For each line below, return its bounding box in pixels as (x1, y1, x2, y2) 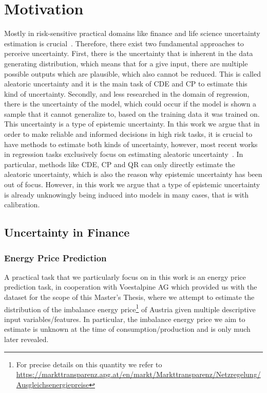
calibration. (4, 199, 40, 210)
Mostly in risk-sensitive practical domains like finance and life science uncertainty (4, 28, 260, 39)
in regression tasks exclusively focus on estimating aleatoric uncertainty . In (4, 149, 243, 159)
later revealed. (4, 334, 49, 345)
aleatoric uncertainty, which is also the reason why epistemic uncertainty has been (4, 169, 262, 180)
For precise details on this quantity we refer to (16, 359, 162, 369)
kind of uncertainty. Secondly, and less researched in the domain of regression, (4, 88, 250, 99)
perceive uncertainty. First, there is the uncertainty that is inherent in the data (4, 48, 253, 59)
